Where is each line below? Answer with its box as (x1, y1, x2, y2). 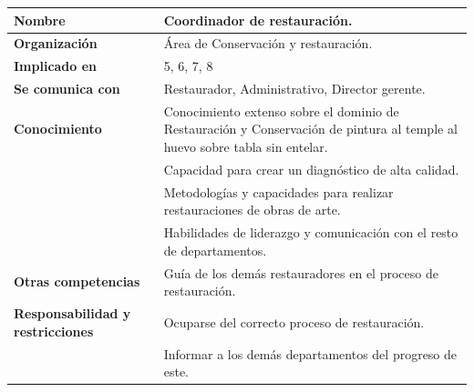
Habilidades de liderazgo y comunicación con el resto (163, 223, 459, 242)
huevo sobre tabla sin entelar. (163, 137, 328, 156)
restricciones (14, 321, 94, 340)
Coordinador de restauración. (163, 10, 353, 29)
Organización (14, 34, 98, 53)
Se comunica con (14, 79, 120, 98)
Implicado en (14, 56, 98, 75)
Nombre (14, 10, 66, 29)
